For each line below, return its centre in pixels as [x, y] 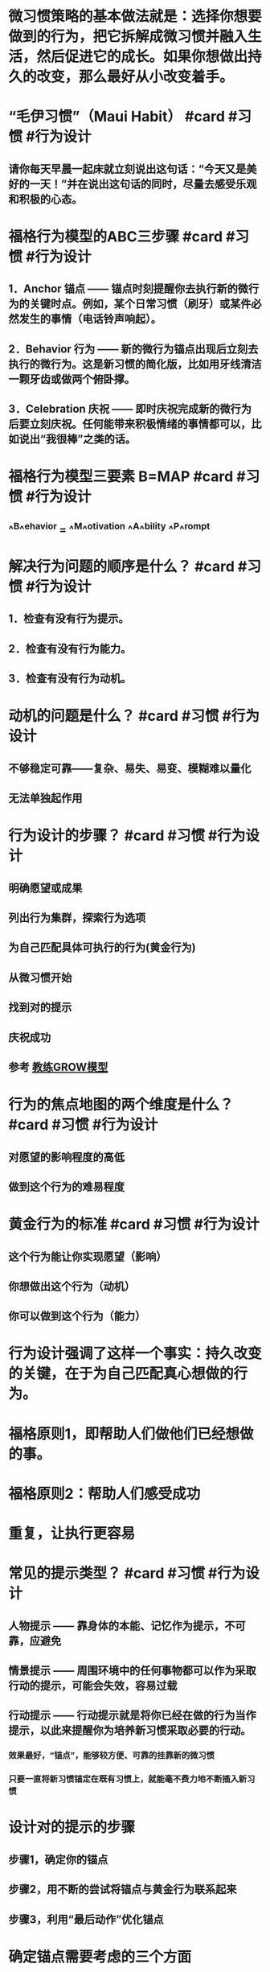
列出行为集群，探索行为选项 [77, 918]
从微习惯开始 [40, 977]
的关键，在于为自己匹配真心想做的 [121, 1374]
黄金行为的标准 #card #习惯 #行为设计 [134, 1225]
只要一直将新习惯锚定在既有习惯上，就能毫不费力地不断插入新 [128, 1779]
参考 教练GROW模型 [58, 1067]
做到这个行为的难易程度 [66, 1186]
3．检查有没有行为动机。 [70, 679]
